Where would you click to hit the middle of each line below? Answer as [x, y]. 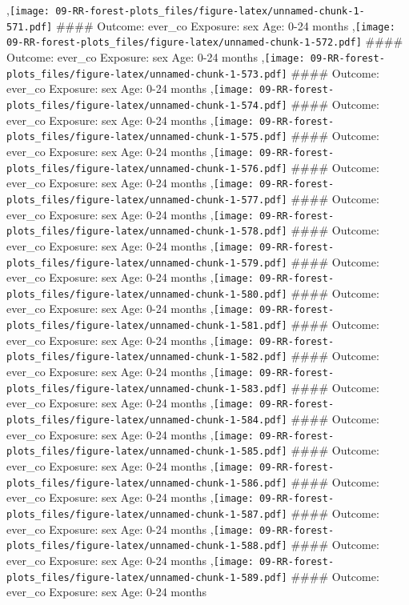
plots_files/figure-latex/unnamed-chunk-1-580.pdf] [147, 294]
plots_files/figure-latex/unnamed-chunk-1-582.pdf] [147, 357]
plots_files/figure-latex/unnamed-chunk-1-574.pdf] [147, 105]
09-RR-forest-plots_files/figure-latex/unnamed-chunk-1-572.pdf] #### [205, 41]
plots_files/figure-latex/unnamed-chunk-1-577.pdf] [147, 200]
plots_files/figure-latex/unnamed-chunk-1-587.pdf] [147, 515]
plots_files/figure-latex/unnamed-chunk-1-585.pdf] [147, 452]
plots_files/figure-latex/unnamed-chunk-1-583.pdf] [147, 389]
